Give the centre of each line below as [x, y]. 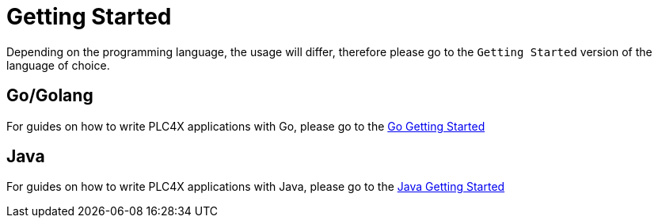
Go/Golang [50, 96]
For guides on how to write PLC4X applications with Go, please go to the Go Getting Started [246, 126]
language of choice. [58, 65]
